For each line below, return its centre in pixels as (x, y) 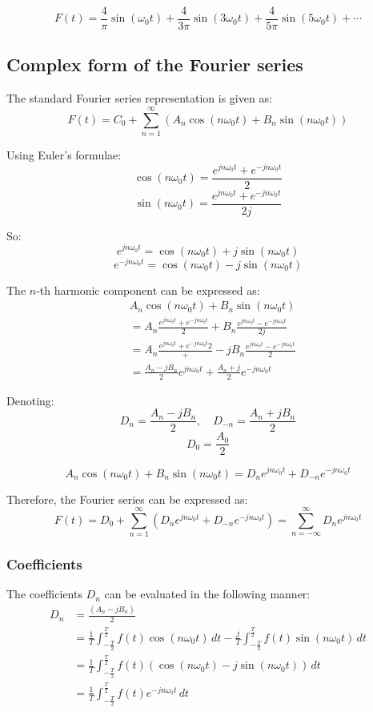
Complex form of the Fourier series (155, 64)
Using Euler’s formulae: (64, 154)
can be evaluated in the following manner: (207, 594)
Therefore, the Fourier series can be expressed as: (127, 499)
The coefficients (44, 594)
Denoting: (30, 400)
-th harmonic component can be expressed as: (148, 290)
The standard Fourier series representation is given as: (139, 98)
